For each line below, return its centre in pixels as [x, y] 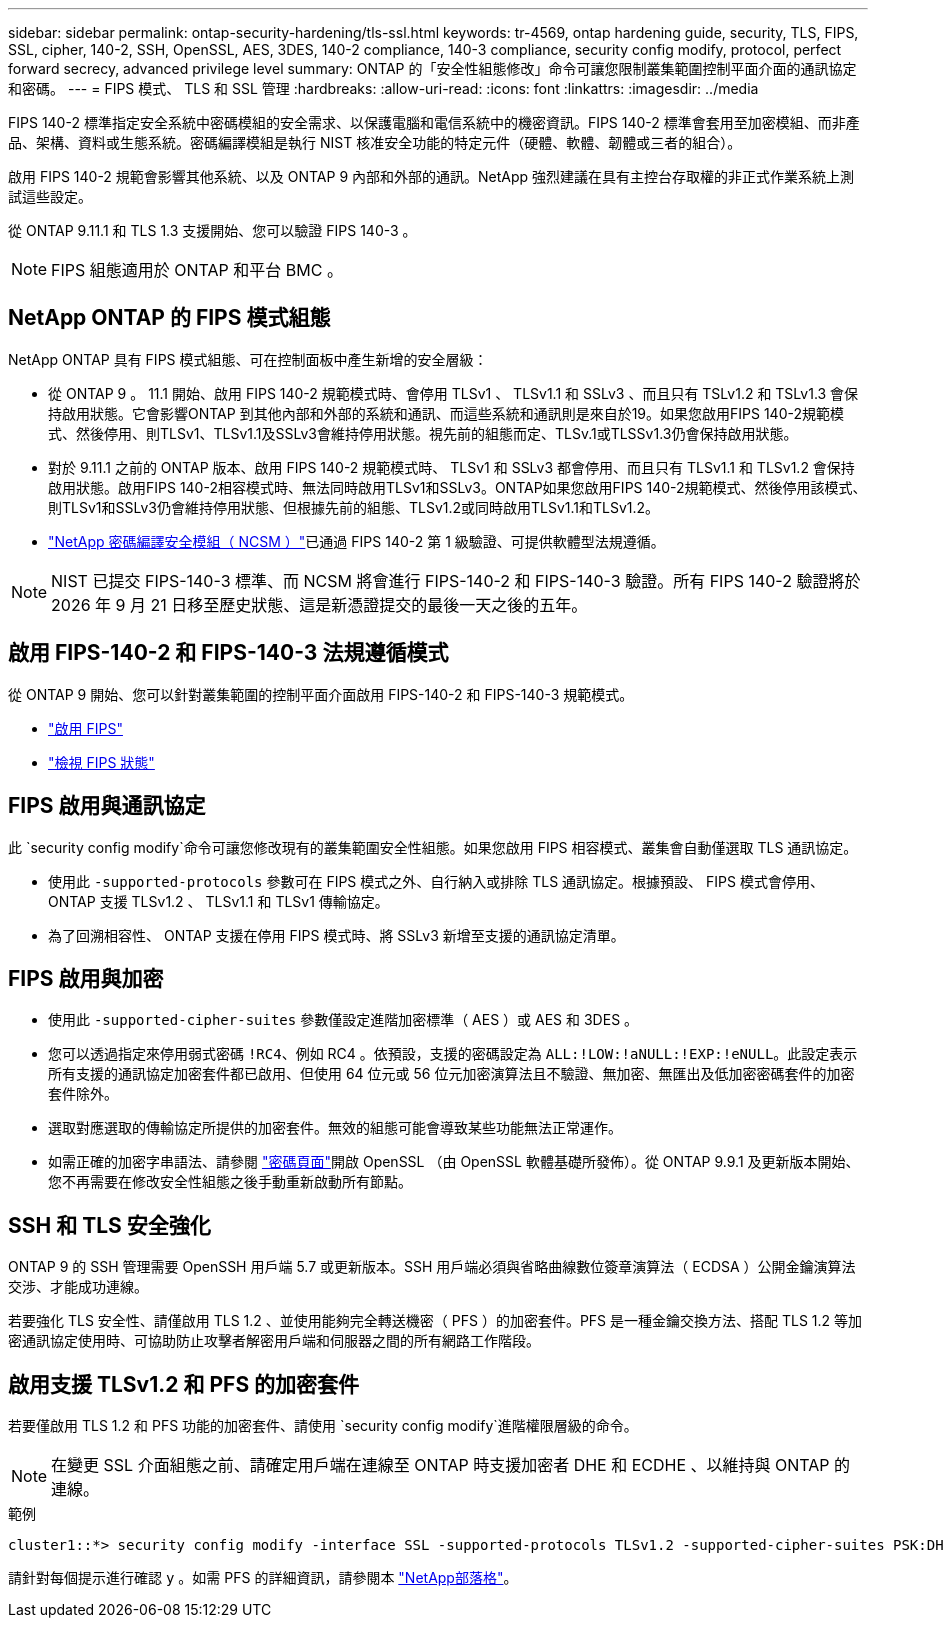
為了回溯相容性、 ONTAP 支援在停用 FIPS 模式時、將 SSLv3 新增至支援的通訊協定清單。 [336, 935]
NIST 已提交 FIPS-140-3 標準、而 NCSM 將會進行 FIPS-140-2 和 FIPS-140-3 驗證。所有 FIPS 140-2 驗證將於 [456, 580]
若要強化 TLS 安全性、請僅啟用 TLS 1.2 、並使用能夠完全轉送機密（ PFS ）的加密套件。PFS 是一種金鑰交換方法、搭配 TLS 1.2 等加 [435, 1321]
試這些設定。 [50, 196]
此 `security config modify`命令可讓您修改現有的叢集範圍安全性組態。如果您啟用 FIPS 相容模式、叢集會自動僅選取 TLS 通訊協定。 [433, 847]
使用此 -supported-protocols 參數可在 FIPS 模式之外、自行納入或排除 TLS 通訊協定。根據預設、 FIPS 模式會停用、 [436, 881]
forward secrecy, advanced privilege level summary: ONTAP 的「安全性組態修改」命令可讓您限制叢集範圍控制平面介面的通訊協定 [432, 68]
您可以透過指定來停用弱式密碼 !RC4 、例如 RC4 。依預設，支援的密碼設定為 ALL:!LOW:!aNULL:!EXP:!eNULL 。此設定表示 [453, 1054]
